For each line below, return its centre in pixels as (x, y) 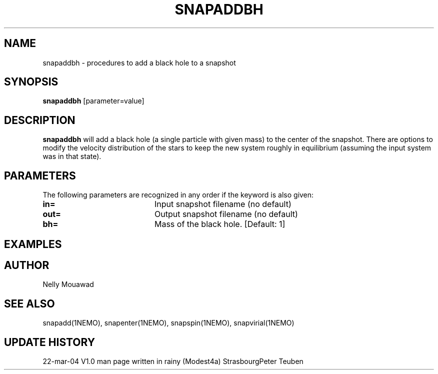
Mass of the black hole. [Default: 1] (220, 224)
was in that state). (72, 156)
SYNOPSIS (31, 82)
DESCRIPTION (40, 120)
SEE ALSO (29, 303)
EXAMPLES (33, 244)
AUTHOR (27, 265)
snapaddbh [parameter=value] (93, 101)
